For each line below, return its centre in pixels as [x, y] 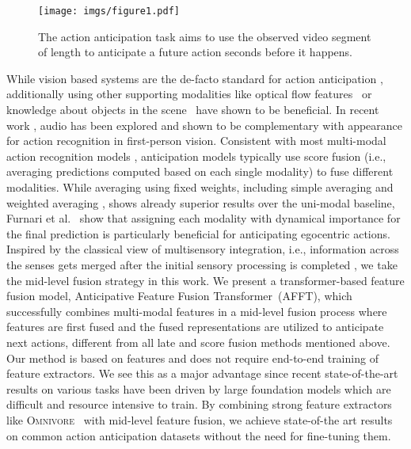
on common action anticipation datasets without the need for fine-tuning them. [199, 435]
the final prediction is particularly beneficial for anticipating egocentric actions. [198, 233]
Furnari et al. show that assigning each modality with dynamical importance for [204, 218]
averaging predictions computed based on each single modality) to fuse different [200, 171]
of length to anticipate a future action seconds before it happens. [195, 52]
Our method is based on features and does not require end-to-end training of [192, 358]
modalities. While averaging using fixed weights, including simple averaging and [200, 187]
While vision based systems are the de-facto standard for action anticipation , [195, 78]
